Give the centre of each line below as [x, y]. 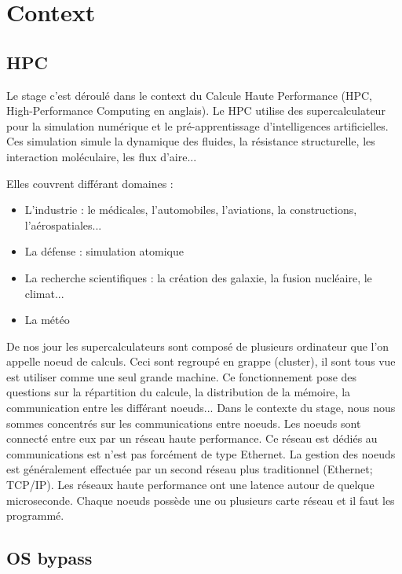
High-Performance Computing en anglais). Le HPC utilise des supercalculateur [196, 110]
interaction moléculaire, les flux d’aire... [102, 156]
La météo [47, 320]
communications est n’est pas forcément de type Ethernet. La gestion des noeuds [201, 453]
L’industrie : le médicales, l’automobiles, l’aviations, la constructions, [191, 210]
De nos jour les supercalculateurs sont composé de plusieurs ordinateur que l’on [198, 346]
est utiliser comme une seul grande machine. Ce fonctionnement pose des [182, 376]
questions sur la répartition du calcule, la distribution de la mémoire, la [179, 392]
